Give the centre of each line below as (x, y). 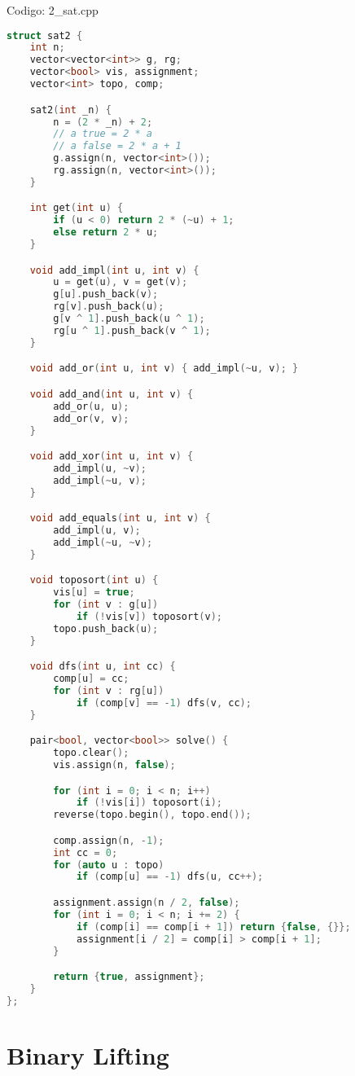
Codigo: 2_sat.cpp (53, 10)
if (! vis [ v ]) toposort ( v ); (149, 616)
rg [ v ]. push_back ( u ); (109, 307)
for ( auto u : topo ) (109, 865)
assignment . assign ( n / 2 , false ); (147, 903)
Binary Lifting (88, 1054)
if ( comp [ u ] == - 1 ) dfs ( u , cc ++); (170, 877)
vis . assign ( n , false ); (114, 765)
